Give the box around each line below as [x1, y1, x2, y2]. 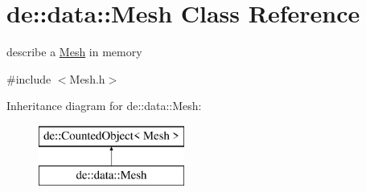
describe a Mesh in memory [6, 43, 142, 60]
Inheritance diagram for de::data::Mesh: [6, 97, 202, 114]
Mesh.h [69, 70, 105, 87]
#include [6, 70, 51, 87]
